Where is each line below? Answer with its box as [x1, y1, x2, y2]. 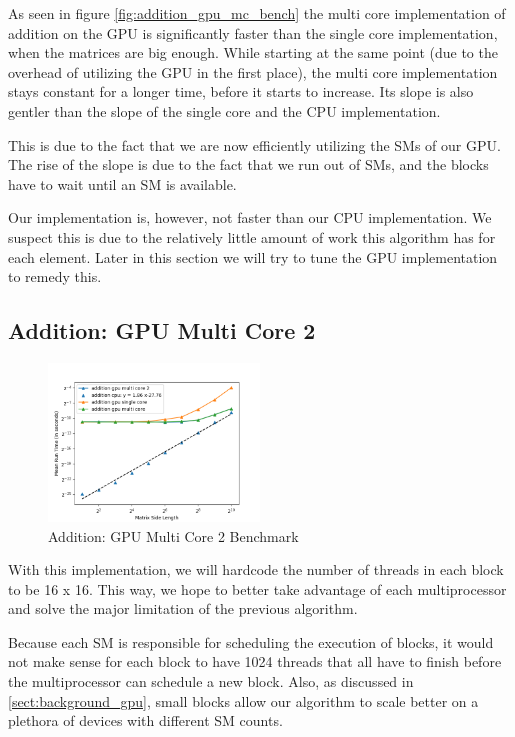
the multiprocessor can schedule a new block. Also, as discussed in [8, 671, 414, 692]
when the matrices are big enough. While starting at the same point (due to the [8, 42, 498, 63]
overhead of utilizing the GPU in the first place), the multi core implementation [8, 61, 498, 82]
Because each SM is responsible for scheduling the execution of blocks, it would [8, 631, 494, 652]
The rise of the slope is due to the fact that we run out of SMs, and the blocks [8, 154, 489, 175]
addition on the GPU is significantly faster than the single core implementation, [8, 22, 498, 43]
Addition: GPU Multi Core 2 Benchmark [48, 525, 299, 546]
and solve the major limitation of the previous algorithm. [8, 598, 358, 619]
